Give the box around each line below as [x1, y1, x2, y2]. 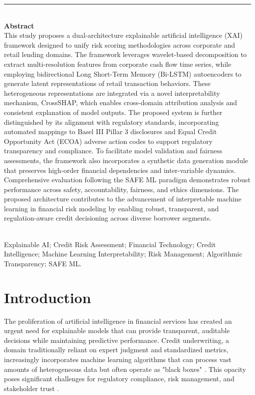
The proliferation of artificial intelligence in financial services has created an [4, 315, 232, 326]
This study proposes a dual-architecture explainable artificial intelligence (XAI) [4, 30, 243, 40]
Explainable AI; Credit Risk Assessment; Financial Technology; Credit [4, 239, 216, 249]
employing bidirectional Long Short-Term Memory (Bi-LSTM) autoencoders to [4, 68, 242, 79]
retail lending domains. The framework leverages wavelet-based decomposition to [4, 49, 247, 59]
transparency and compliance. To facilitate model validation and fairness [4, 145, 223, 156]
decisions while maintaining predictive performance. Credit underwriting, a [4, 335, 229, 345]
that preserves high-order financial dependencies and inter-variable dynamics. [4, 165, 236, 175]
